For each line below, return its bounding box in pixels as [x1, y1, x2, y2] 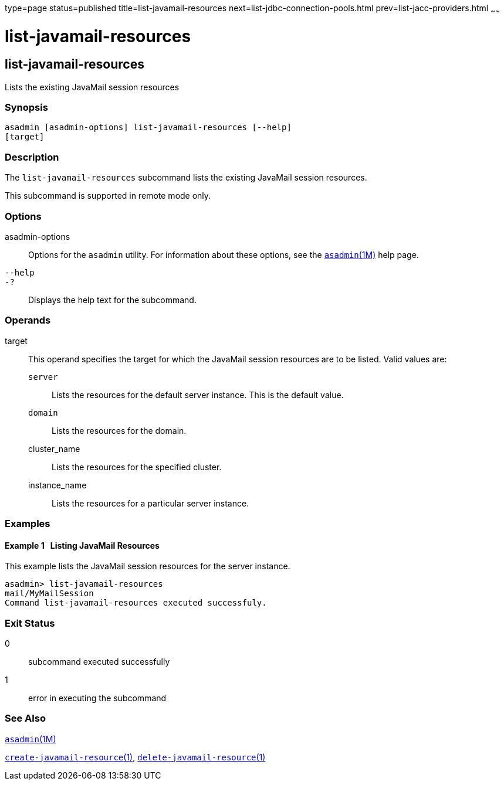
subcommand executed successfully [28, 657, 170, 667]
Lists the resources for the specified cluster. [52, 461, 222, 472]
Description [5, 151, 59, 163]
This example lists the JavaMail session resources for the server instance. [5, 561, 290, 572]
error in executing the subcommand [28, 693, 167, 704]
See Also [5, 712, 46, 725]
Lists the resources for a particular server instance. [52, 498, 249, 508]
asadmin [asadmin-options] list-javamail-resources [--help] [5, 123, 292, 132]
